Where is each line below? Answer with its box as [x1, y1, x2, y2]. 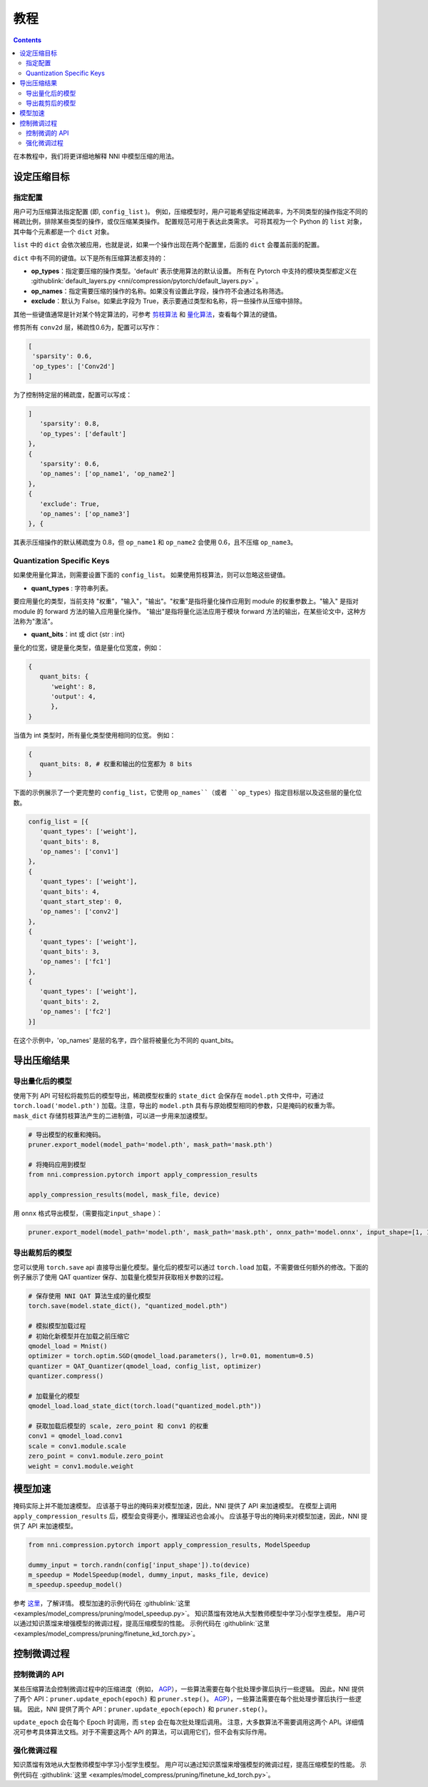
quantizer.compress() [28, 1372, 104, 1380]
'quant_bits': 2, [39, 997, 100, 1006]
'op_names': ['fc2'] [39, 1008, 112, 1016]
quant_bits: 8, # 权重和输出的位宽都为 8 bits [39, 760, 193, 768]
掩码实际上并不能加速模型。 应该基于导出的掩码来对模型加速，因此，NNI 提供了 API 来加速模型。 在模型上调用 [13, 1502, 337, 1510]
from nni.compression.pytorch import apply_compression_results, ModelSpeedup [28, 1540, 310, 1549]
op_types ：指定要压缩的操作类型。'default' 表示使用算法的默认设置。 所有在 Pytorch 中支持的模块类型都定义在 [31, 267, 357, 275]
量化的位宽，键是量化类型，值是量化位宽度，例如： [13, 643, 163, 652]
